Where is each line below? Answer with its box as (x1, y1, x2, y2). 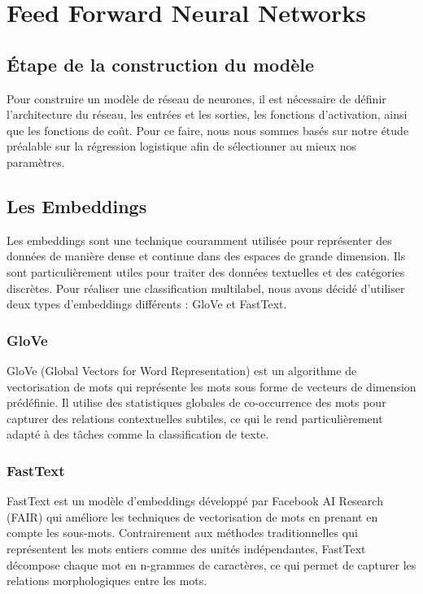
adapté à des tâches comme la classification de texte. (7, 426, 269, 443)
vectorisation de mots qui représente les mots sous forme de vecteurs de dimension (7, 378, 416, 395)
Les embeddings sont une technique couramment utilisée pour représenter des (7, 231, 392, 248)
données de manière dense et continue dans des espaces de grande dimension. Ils (7, 247, 406, 264)
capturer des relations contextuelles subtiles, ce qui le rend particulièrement (7, 409, 383, 426)
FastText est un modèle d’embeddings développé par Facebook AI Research (7, 492, 383, 509)
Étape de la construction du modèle (7, 51, 315, 76)
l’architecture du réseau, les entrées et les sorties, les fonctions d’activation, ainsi (7, 106, 408, 123)
